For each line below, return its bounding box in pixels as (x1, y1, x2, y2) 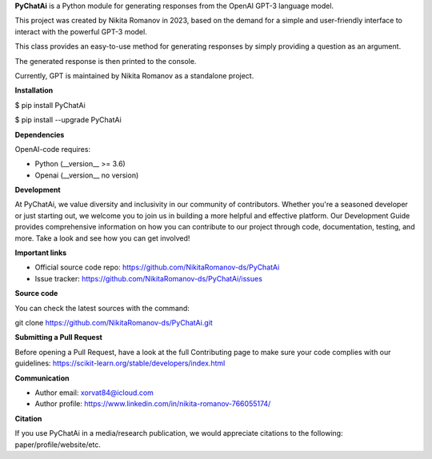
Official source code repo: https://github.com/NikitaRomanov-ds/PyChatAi (34, 262, 280, 272)
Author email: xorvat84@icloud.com (34, 388, 154, 397)
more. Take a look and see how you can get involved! (14, 233, 190, 243)
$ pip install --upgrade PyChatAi (14, 115, 122, 125)
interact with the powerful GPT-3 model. (14, 26, 147, 36)
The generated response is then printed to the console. (14, 56, 197, 66)
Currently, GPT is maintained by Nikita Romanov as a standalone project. (14, 70, 254, 80)
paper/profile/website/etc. (14, 440, 102, 449)
